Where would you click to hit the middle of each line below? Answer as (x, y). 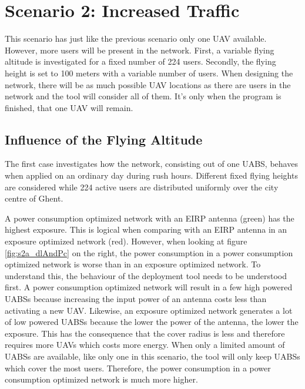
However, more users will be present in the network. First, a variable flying (140, 50)
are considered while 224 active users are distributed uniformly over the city (142, 187)
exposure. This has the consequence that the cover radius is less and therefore (145, 333)
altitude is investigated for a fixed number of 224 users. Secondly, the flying (140, 61)
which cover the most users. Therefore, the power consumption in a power (138, 368)
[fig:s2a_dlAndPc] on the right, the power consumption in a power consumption (149, 252)
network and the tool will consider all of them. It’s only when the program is (143, 96)
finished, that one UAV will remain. (69, 107)
